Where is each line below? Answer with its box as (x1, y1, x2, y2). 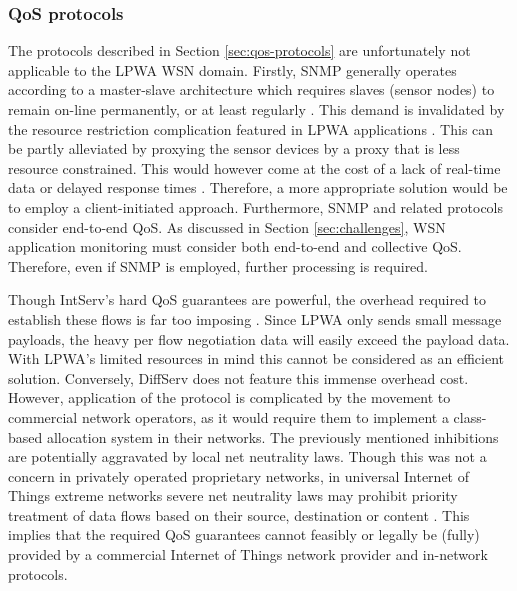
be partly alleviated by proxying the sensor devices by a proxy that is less (8, 138, 460, 159)
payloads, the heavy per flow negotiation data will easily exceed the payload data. (8, 328, 510, 349)
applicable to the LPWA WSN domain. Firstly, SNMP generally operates (8, 59, 457, 80)
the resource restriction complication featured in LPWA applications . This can (8, 118, 494, 139)
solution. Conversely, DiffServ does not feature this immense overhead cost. (8, 367, 469, 388)
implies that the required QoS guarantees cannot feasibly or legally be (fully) (8, 524, 480, 545)
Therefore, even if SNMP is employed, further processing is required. (8, 255, 429, 276)
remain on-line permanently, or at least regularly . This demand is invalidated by (8, 99, 505, 119)
